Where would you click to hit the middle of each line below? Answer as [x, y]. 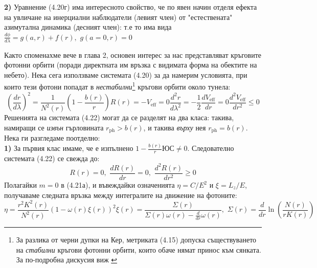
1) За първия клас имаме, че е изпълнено [69, 148]
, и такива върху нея [175, 127]
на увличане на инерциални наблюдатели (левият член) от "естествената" [118, 17]
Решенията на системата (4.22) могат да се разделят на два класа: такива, [119, 117]
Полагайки [20, 185]
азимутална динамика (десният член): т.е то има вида [88, 27]
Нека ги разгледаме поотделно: [52, 138]
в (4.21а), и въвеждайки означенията [118, 185]
